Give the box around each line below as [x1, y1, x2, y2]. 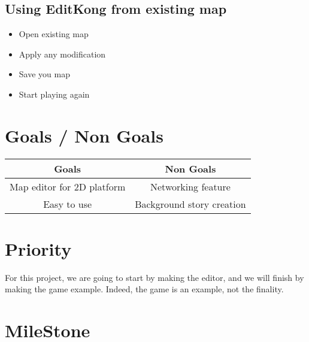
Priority [5, 236, 72, 261]
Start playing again [19, 87, 90, 100]
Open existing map [19, 28, 89, 40]
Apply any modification [19, 47, 106, 60]
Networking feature [150, 179, 231, 193]
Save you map [19, 68, 70, 80]
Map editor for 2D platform [10, 179, 126, 193]
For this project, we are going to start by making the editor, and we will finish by [5, 271, 304, 283]
